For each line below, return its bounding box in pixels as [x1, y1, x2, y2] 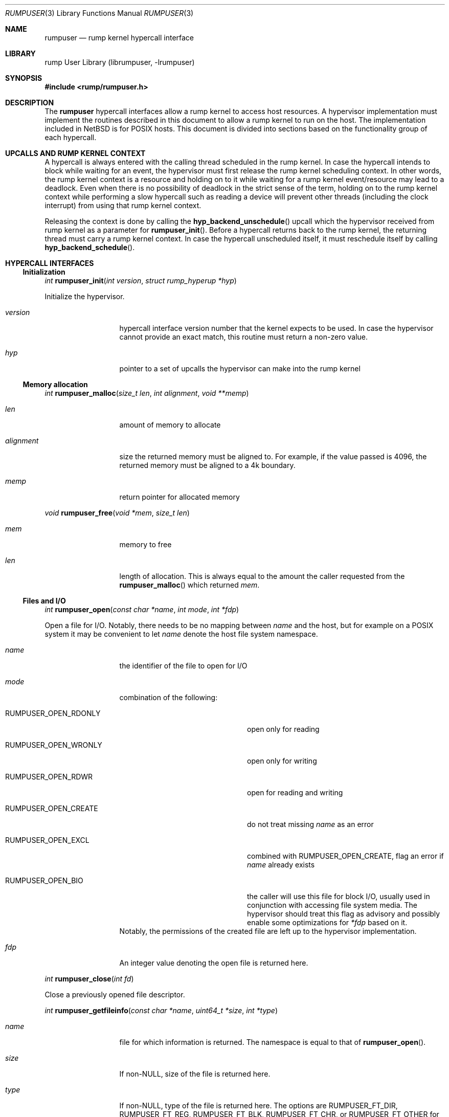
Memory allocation [23, 380, 88, 389]
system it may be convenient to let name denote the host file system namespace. [44, 630, 318, 638]
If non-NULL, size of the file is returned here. [119, 1069, 271, 1078]
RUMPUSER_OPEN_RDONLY [5, 709, 101, 718]
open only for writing [247, 756, 317, 765]
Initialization [23, 267, 65, 276]
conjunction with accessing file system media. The [247, 901, 418, 909]
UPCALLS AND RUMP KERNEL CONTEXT [5, 149, 146, 158]
